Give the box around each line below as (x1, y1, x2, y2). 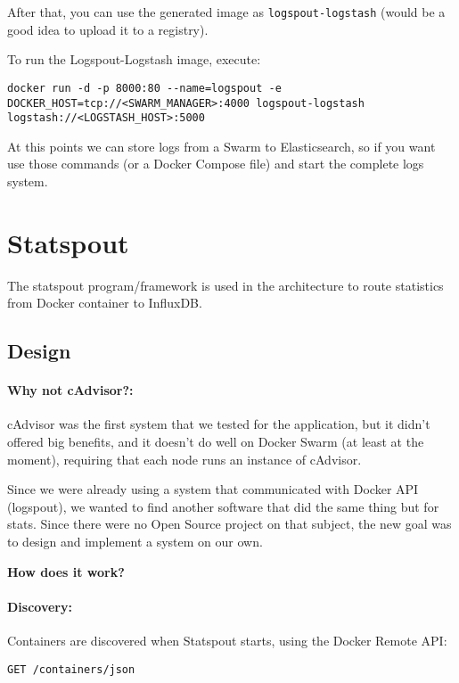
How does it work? (7, 562, 125, 580)
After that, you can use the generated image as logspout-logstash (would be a (7, 3, 446, 21)
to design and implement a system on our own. (7, 532, 263, 551)
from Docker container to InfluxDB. (7, 293, 202, 312)
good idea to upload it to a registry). (7, 20, 209, 38)
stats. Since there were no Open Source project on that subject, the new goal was (7, 514, 452, 533)
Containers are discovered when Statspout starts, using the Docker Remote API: (7, 631, 447, 650)
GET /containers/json (7, 662, 135, 676)
